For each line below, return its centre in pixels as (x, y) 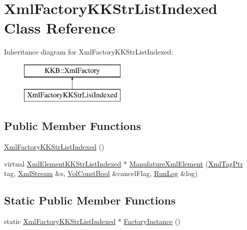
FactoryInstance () (152, 221)
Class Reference (60, 28)
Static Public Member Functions (90, 200)
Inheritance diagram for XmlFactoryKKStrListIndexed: (89, 52)
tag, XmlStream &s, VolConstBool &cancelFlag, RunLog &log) (101, 173)
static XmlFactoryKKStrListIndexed (60, 221)
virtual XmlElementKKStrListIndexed (63, 163)
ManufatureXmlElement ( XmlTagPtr (186, 163)
